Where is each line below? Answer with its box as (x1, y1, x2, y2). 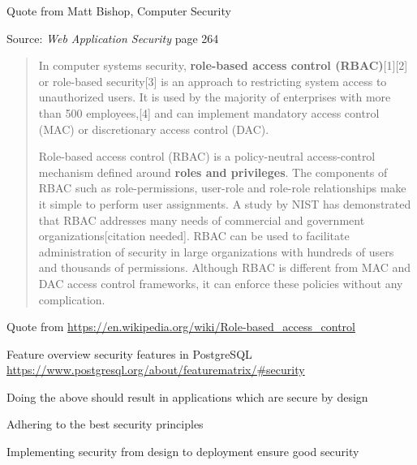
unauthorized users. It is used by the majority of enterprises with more (38, 88, 391, 105)
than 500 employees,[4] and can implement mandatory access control (38, 104, 380, 121)
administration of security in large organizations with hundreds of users (38, 243, 394, 260)
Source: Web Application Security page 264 (6, 29, 219, 46)
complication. (38, 291, 105, 308)
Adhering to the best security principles (6, 415, 204, 433)
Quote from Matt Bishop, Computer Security (6, 2, 231, 19)
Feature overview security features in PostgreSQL (6, 345, 252, 362)
